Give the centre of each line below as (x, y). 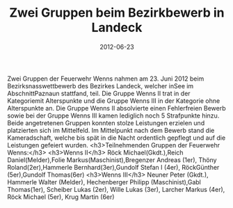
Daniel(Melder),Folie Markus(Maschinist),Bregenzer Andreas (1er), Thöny (112, 160)
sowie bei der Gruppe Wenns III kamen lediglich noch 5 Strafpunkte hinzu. (113, 115)
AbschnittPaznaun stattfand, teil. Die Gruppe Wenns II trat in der (99, 93)
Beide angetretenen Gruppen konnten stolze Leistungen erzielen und (106, 122)
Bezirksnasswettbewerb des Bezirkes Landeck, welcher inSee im (101, 86)
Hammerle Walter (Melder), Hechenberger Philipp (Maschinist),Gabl (104, 182)
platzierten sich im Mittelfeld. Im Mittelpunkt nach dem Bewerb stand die (111, 130)
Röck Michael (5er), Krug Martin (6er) (61, 197)
